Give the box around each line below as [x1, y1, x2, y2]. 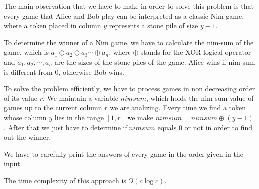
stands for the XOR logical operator [140, 47, 251, 57]
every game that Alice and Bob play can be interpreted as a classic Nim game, [4, 10, 244, 21]
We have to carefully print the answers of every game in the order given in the [4, 148, 243, 159]
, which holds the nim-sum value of [146, 93, 254, 103]
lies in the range [54, 112, 104, 122]
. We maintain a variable [42, 93, 118, 103]
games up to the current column [4, 102, 102, 113]
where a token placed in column [4, 20, 101, 31]
